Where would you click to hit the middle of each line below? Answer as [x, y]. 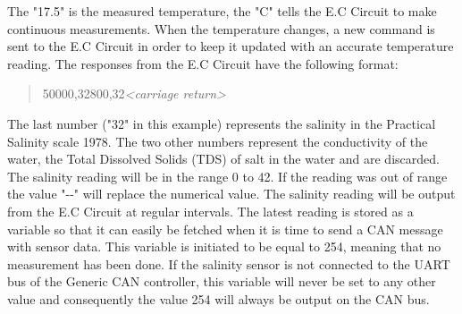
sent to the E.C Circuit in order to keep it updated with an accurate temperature [231, 46]
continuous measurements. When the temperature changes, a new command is [221, 28]
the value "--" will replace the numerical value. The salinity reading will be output [231, 194]
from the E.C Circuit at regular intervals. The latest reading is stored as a [210, 211]
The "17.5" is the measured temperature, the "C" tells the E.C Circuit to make [222, 11]
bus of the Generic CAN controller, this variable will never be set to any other [222, 281]
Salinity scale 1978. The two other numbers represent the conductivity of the [218, 141]
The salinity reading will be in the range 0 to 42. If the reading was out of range [227, 176]
